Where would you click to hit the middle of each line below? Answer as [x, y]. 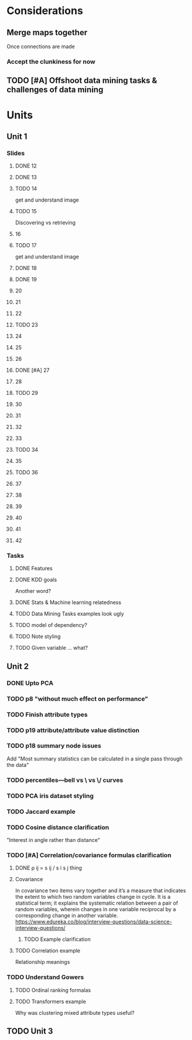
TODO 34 [27, 450]
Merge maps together [47, 33]
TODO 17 [26, 245]
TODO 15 [26, 212]
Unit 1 [17, 136]
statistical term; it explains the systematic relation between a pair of [97, 903]
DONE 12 [26, 166]
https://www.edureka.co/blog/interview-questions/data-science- [93, 922]
